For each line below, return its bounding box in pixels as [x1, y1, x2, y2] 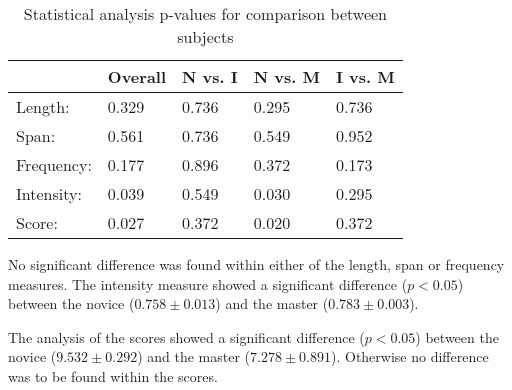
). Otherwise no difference [330, 346, 489, 367]
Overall [107, 65, 167, 88]
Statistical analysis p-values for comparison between [23, 2, 387, 25]
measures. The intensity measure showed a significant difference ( [8, 273, 408, 294]
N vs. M [253, 65, 320, 88]
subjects [177, 25, 234, 48]
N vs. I [182, 65, 238, 88]
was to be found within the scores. [8, 365, 218, 386]
